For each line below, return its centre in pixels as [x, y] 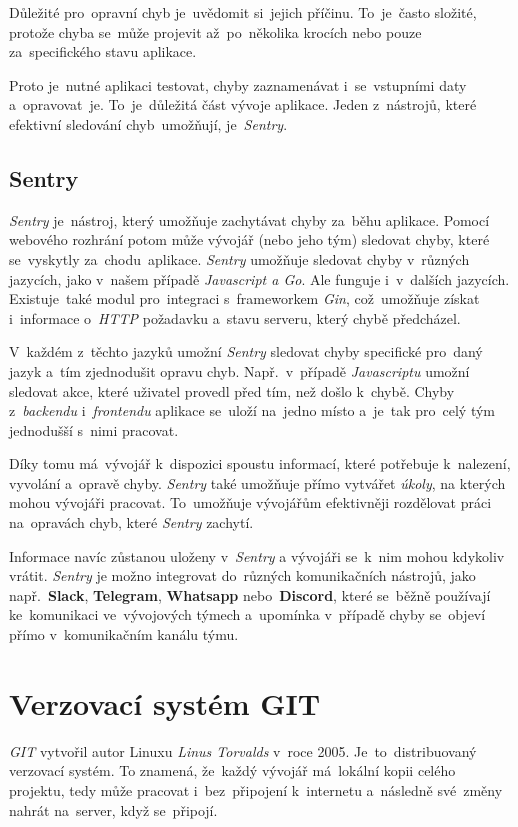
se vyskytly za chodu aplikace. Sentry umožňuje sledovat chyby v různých [239, 258]
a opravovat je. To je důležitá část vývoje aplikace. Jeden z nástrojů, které [243, 104]
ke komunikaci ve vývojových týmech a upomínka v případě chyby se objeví [247, 614]
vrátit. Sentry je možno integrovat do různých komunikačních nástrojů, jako [242, 575]
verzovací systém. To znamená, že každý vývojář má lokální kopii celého [232, 770]
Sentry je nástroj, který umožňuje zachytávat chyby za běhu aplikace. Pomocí [249, 219]
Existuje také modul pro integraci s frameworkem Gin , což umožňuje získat [244, 298]
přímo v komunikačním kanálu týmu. [124, 634]
